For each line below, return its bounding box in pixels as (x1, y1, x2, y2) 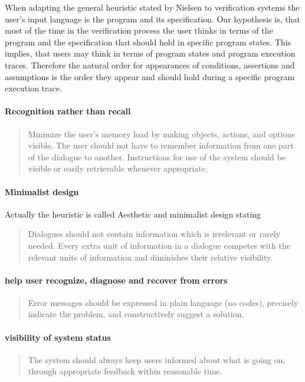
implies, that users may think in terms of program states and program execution (5, 47, 296, 60)
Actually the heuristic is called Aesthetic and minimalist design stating (5, 208, 261, 220)
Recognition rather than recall (5, 105, 131, 117)
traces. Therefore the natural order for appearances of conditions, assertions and (5, 58, 295, 71)
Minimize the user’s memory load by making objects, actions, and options (28, 127, 295, 140)
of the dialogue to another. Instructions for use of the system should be (28, 150, 286, 163)
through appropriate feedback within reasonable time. (28, 365, 222, 377)
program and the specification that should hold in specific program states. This (5, 35, 291, 48)
